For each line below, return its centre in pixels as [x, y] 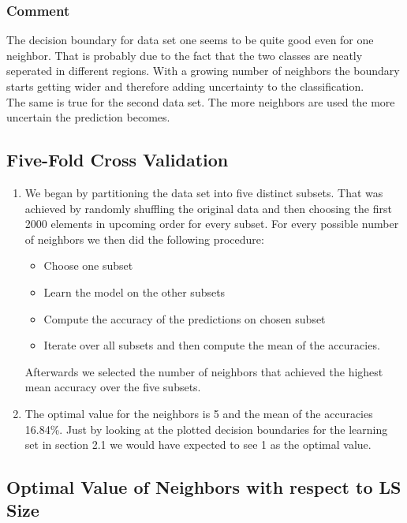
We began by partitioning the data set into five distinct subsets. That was [204, 192]
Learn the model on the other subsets [134, 291]
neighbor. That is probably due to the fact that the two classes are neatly [185, 55]
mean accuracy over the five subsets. [113, 387]
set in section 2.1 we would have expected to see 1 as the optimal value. [198, 445]
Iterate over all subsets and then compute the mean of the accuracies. [212, 345]
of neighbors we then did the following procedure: [144, 239]
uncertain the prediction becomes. [88, 117]
